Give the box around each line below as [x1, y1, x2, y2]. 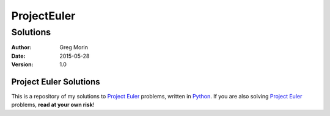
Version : [11, 61, 34, 68]
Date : [11, 52, 26, 60]
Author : [11, 44, 32, 51]
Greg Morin [59, 44, 89, 51]
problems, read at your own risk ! [11, 101, 95, 109]
